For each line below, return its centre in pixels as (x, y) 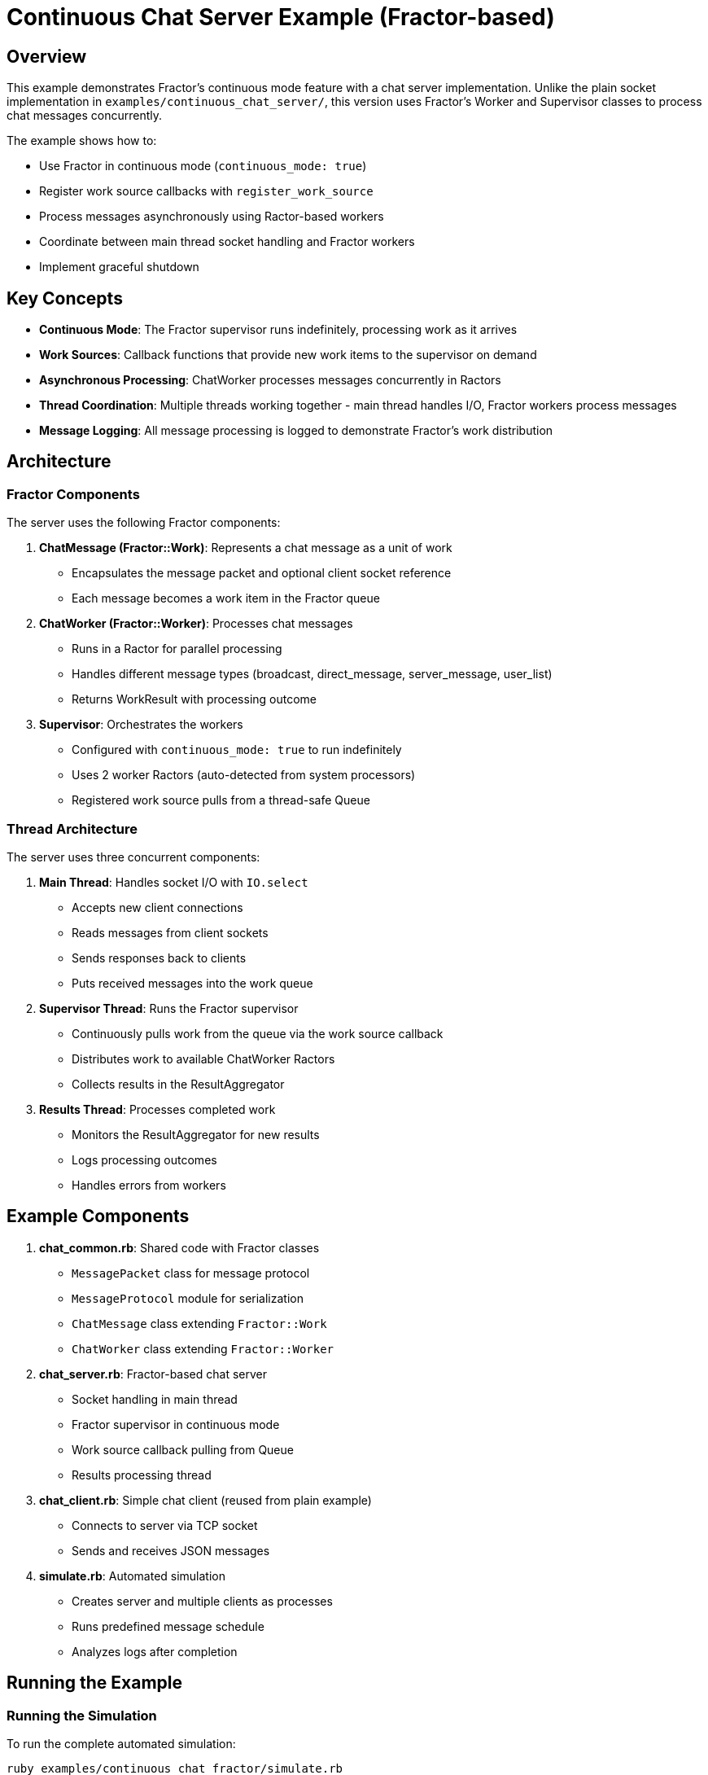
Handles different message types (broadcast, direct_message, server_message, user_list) (312, 674)
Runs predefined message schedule (168, 1626)
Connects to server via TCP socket (165, 1525)
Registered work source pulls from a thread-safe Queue (221, 800)
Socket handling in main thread (155, 1399)
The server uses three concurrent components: (133, 857)
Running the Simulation (82, 1715)
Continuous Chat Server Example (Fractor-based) (281, 17)
